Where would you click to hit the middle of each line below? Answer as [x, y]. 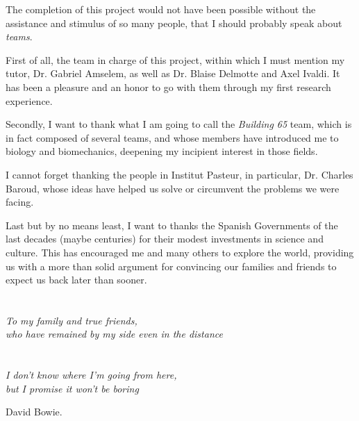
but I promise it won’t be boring [72, 388]
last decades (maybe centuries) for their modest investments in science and [165, 239]
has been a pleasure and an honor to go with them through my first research [168, 86]
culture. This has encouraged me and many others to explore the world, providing [180, 252]
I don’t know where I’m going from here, [91, 375]
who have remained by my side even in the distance [114, 334]
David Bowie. [34, 412]
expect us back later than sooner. [76, 280]
